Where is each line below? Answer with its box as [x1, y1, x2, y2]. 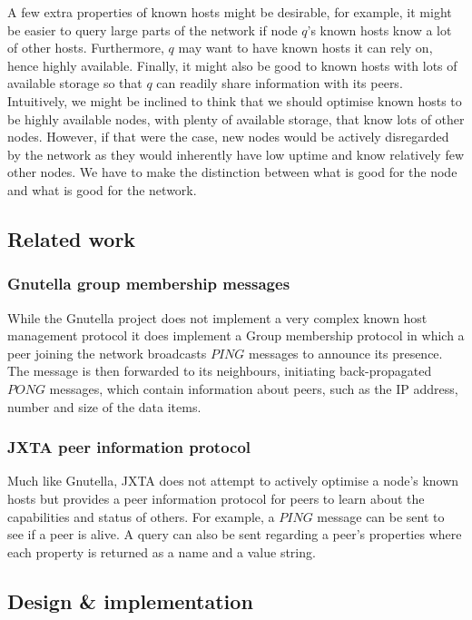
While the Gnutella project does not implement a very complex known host [7, 308, 428, 327]
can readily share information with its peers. [156, 74, 403, 93]
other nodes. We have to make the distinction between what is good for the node [7, 162, 457, 182]
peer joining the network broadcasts [7, 343, 207, 362]
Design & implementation [7, 586, 253, 615]
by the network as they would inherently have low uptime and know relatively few [7, 144, 465, 163]
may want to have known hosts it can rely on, [178, 38, 433, 57]
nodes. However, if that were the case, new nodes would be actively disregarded [7, 127, 449, 146]
